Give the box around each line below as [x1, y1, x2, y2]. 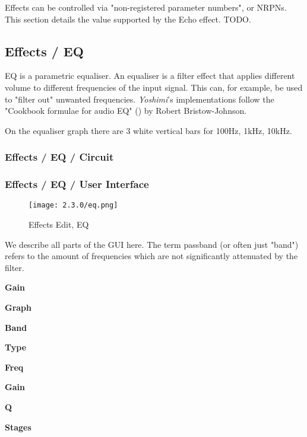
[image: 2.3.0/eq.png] [29, 201, 118, 210]
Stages [5, 420, 31, 433]
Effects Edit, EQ [29, 218, 89, 231]
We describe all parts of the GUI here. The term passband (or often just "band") [5, 238, 299, 250]
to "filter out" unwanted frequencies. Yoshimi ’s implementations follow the [5, 92, 274, 105]
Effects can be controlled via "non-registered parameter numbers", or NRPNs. [5, 1, 287, 13]
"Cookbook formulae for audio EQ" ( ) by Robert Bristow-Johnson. [5, 104, 247, 117]
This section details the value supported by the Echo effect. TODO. [5, 12, 251, 25]
